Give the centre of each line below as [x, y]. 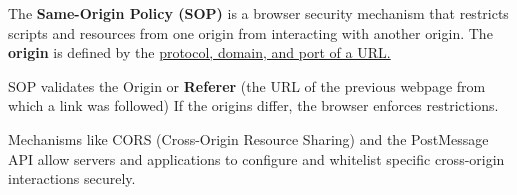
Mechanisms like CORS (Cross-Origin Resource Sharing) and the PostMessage [248, 138]
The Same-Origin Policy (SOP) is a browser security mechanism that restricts [258, 13]
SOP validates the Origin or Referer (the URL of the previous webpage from [247, 85]
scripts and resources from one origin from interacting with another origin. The [250, 32]
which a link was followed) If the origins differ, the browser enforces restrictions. [253, 105]
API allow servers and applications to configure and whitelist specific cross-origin [256, 158]
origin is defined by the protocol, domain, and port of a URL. [199, 52]
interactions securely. [72, 178]
